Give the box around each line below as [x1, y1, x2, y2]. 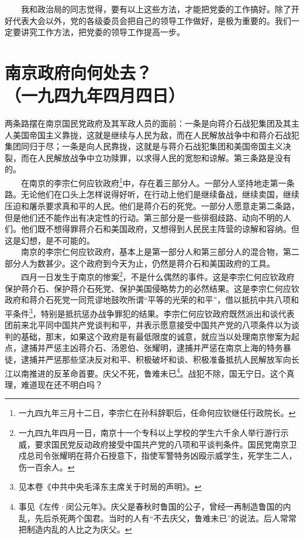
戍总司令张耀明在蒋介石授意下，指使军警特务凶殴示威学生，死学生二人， [18, 449, 297, 462]
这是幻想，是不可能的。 [5, 234, 95, 246]
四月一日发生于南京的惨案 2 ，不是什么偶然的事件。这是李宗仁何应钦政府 [20, 269, 295, 283]
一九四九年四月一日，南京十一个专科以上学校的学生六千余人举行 [18, 426, 264, 438]
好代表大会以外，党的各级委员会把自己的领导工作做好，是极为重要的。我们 [5, 14, 291, 26]
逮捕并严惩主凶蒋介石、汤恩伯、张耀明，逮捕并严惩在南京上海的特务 [20, 342, 283, 354]
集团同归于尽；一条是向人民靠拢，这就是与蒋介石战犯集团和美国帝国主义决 [5, 140, 291, 152]
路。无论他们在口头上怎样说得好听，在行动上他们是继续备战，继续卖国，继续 [5, 188, 299, 200]
